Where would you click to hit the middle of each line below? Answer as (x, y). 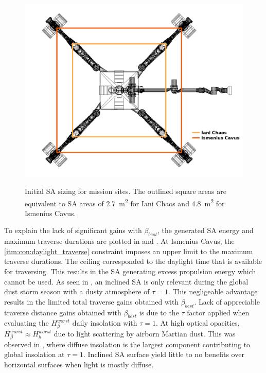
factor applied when (218, 312)
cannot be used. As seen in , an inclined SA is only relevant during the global (126, 281)
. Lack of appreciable (227, 301)
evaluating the (26, 323)
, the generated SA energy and (206, 230)
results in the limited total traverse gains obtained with (92, 301)
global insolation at (34, 354)
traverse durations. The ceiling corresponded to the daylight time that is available (133, 261)
